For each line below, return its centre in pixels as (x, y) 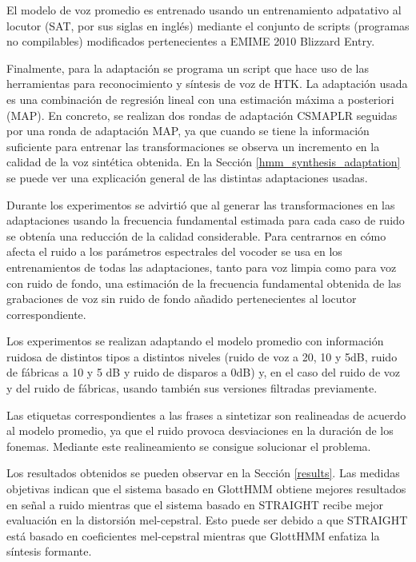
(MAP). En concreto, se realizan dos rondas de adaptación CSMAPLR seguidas (202, 115)
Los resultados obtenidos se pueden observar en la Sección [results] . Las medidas (203, 473)
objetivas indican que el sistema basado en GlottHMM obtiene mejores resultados (206, 489)
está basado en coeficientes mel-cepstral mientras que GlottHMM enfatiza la (193, 535)
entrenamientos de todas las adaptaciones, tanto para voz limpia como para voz (202, 267)
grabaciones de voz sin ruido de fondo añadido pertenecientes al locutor (182, 299)
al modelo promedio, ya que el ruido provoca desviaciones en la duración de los (200, 430)
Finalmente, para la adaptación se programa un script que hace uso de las (188, 68)
